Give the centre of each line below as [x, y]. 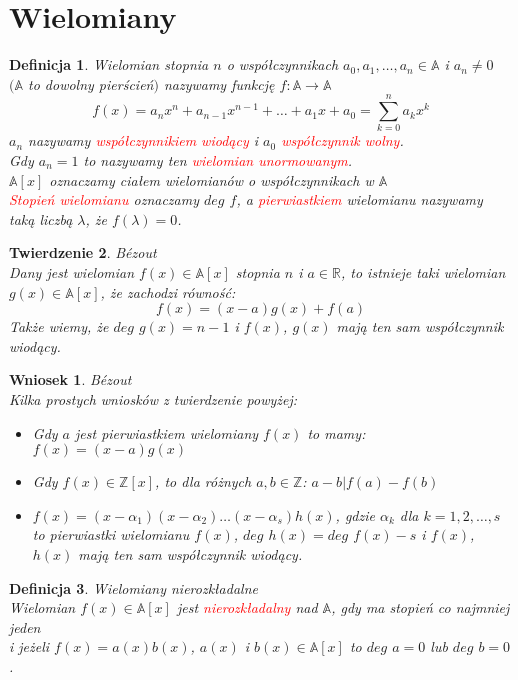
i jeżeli [29, 646]
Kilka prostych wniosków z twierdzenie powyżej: [153, 398]
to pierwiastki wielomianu [111, 534]
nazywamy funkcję [219, 83]
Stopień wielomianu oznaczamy [104, 199]
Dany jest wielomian [72, 272]
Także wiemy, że [59, 326]
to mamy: [336, 432]
